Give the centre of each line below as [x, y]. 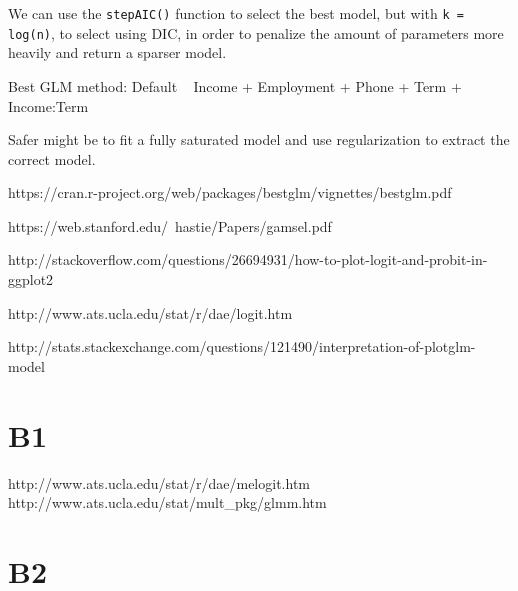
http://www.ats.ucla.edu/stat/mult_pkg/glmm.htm [167, 502]
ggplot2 [31, 279]
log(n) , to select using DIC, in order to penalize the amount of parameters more [256, 32]
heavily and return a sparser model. [117, 52]
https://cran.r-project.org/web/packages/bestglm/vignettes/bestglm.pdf [230, 192]
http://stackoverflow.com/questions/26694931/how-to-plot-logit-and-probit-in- [248, 259]
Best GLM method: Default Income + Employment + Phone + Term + [235, 85]
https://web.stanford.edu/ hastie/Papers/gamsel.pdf [170, 225]
